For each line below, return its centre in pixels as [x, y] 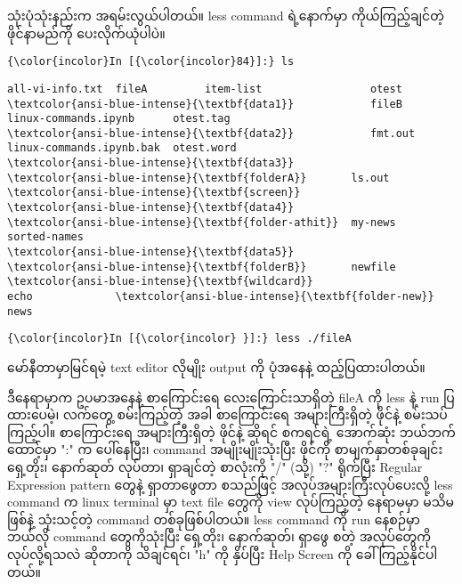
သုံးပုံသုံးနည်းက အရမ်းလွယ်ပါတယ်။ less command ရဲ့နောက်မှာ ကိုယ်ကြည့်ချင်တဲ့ [226, 15]
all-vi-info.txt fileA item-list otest [205, 89]
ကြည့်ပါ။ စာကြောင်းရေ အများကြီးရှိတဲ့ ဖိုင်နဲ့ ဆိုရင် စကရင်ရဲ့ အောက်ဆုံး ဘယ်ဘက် [231, 431]
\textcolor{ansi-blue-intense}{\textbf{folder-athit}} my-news [202, 222]
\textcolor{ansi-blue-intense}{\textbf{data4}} [151, 208]
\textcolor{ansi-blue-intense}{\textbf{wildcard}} [160, 282]
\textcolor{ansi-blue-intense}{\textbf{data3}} [151, 163]
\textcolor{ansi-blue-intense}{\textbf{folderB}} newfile [202, 267]
